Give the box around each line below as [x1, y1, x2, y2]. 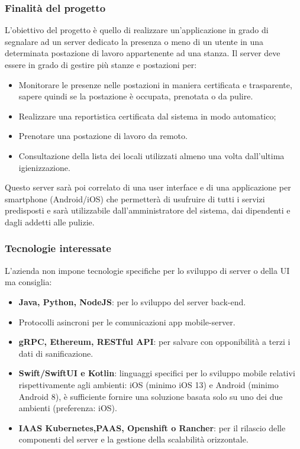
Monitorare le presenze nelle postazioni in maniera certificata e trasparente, [18, 78, 292, 91]
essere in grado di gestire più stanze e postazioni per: [5, 59, 197, 70]
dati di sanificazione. [18, 347, 93, 359]
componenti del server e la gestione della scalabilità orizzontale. [18, 433, 249, 445]
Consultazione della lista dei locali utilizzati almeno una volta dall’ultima [18, 149, 285, 161]
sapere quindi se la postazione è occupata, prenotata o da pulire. [18, 90, 253, 102]
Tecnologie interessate [5, 241, 111, 256]
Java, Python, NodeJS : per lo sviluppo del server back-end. [18, 295, 246, 308]
